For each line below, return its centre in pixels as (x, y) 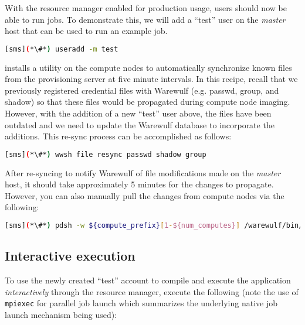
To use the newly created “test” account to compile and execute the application (148, 280)
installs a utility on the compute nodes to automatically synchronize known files (148, 67)
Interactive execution (70, 256)
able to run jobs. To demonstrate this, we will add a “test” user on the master (145, 19)
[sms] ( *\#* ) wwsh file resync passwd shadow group (106, 154)
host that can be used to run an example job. (86, 31)
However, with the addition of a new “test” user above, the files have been (138, 113)
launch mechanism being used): (61, 314)
